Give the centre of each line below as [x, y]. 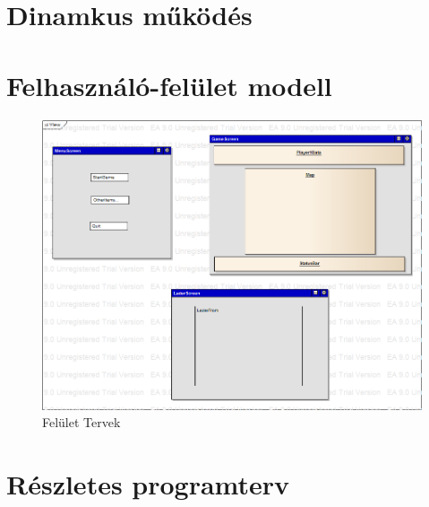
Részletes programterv [148, 484]
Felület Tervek [82, 422]
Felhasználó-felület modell [169, 85]
